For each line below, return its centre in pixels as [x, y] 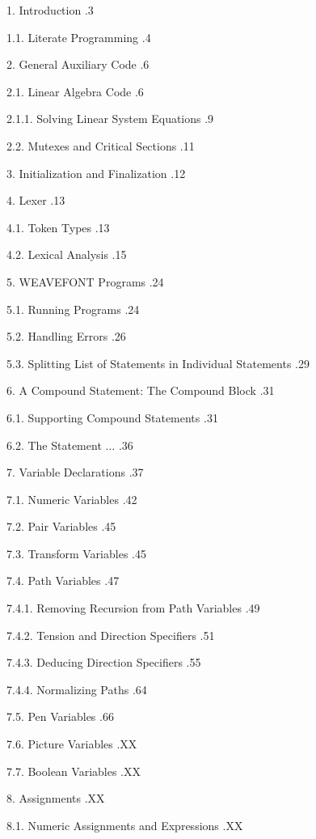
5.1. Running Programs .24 [73, 309]
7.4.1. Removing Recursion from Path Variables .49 [133, 608]
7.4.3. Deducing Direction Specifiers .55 [104, 662]
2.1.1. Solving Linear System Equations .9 [110, 119]
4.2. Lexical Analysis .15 [67, 254]
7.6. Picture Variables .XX [72, 744]
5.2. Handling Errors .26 [66, 336]
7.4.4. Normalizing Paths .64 [77, 689]
